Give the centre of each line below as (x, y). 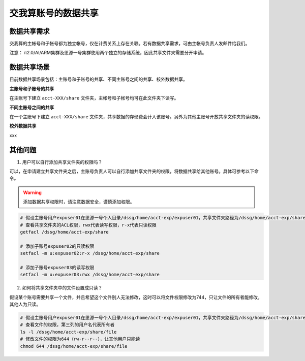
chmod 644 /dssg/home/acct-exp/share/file (74, 346)
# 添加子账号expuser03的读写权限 (57, 267)
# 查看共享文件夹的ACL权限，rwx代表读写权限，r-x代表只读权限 (88, 225)
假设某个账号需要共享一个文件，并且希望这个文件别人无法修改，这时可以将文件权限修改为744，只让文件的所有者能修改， (136, 297)
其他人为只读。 (25, 304)
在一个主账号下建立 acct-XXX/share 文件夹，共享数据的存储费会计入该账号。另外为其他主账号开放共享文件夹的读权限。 (136, 116)
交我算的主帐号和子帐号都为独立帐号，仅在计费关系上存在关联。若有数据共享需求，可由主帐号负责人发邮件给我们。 (130, 44)
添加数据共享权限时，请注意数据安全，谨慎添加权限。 (79, 202)
